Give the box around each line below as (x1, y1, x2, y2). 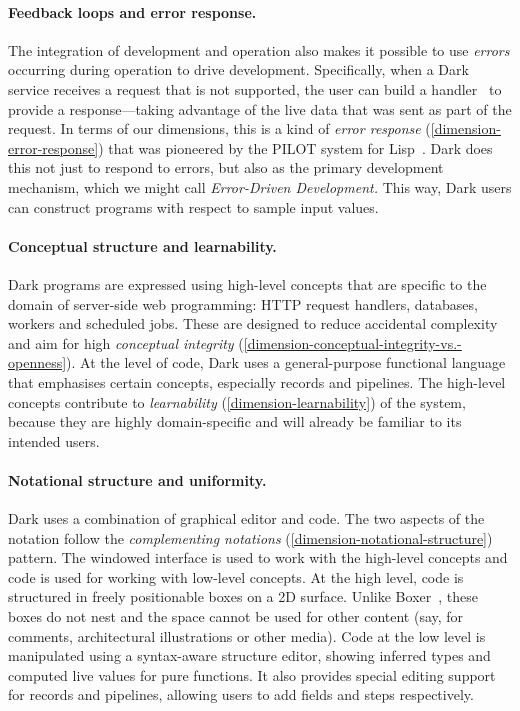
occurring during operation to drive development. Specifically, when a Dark (8, 59, 469, 80)
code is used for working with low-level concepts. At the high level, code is (8, 566, 464, 587)
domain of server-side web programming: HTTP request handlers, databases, (8, 293, 478, 314)
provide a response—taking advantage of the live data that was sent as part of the (8, 98, 512, 119)
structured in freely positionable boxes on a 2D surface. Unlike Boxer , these (8, 586, 478, 607)
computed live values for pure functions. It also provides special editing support (8, 664, 496, 685)
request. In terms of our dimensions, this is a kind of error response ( (8, 118, 431, 139)
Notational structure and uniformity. (8, 469, 267, 490)
